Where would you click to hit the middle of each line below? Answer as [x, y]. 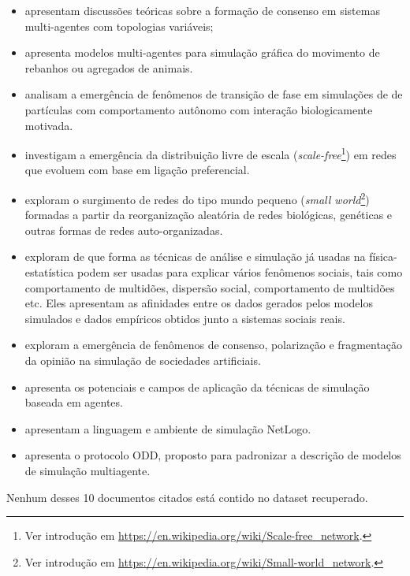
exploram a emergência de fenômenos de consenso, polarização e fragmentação [214, 345]
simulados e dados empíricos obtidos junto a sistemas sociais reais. [185, 318]
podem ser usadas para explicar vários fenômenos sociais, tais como [240, 272]
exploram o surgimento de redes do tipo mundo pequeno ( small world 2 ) [197, 198]
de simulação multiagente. [88, 470]
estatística [49, 272]
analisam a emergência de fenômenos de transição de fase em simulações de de [214, 94]
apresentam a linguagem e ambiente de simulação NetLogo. [168, 428]
